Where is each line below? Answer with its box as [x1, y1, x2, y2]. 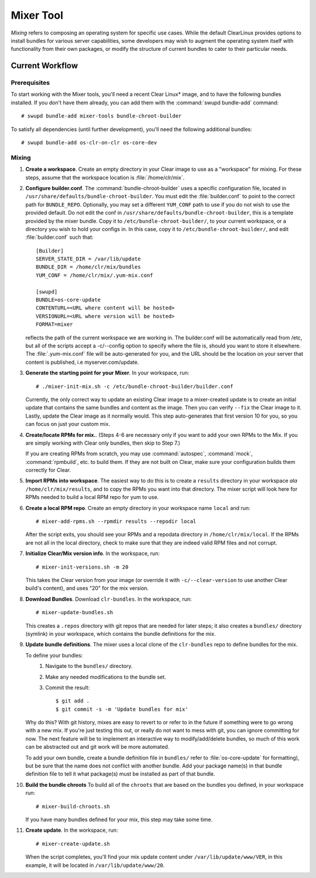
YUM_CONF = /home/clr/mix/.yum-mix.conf [36, 272, 153, 278]
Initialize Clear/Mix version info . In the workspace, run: [25, 550, 160, 557]
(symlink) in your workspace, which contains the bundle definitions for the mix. [25, 630, 216, 637]
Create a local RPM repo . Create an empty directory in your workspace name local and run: [25, 504, 251, 511]
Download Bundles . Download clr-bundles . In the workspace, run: [25, 595, 192, 602]
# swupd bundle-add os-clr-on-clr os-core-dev [21, 139, 157, 146]
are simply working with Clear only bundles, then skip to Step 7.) [25, 439, 181, 446]
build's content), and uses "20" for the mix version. [25, 585, 149, 592]
